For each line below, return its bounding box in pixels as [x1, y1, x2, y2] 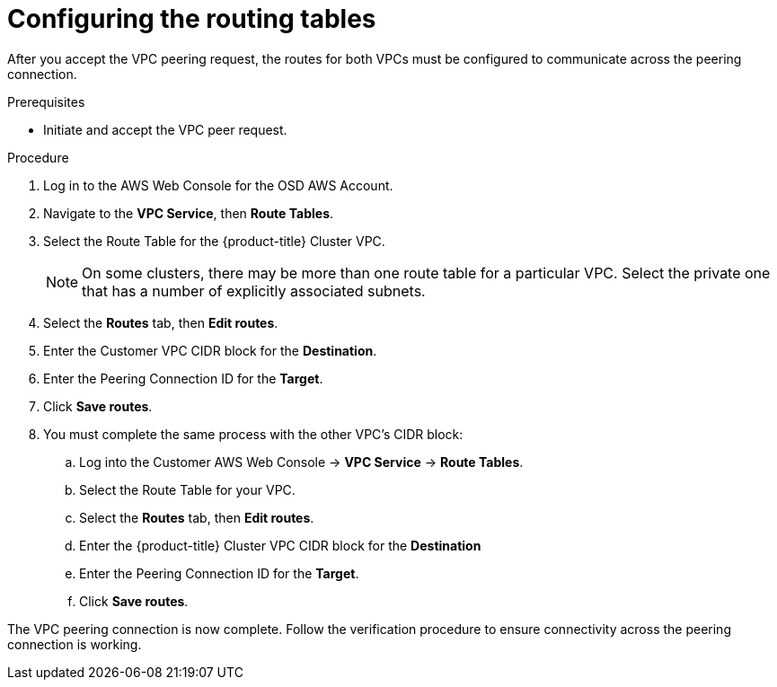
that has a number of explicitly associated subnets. [82, 281, 426, 300]
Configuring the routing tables [7, 4, 376, 34]
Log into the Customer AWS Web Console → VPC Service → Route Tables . [79, 454, 524, 470]
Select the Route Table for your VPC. [79, 481, 296, 498]
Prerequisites [7, 93, 85, 110]
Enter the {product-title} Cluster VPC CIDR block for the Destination [79, 537, 481, 553]
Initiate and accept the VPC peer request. [43, 121, 287, 137]
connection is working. [7, 636, 142, 652]
